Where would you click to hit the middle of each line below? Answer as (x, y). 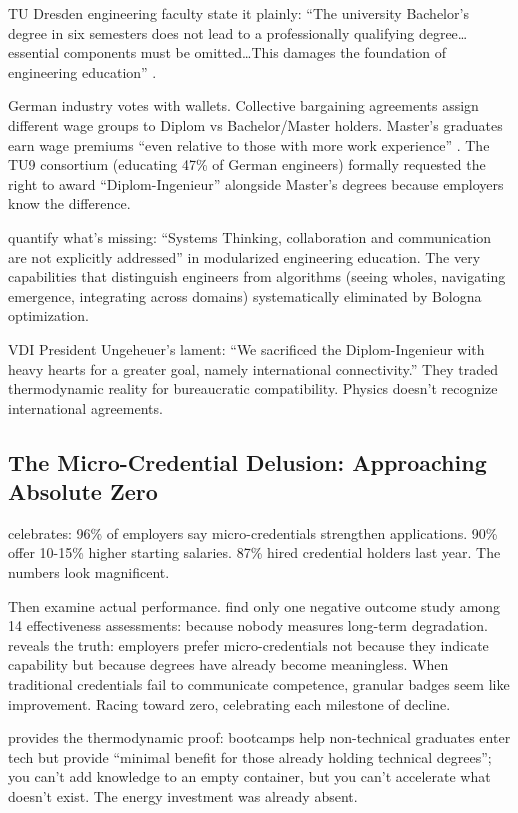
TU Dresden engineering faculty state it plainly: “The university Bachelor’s (238, 13)
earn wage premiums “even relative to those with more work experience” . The (249, 144)
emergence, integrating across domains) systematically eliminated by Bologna (245, 295)
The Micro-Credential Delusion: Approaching (247, 461)
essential (34, 52)
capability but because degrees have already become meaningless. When (228, 664)
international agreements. (85, 407)
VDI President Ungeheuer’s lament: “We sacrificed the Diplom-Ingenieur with (246, 348)
